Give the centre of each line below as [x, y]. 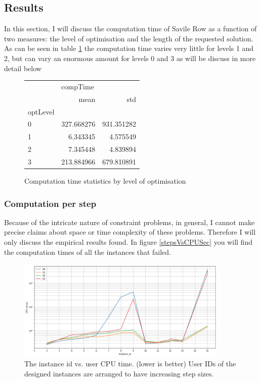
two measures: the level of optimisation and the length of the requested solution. [129, 38]
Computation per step [50, 203]
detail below [23, 68]
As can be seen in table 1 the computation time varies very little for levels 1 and [129, 48]
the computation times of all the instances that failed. [88, 252]
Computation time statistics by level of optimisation [105, 181]
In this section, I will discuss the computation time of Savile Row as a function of [130, 29]
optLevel [41, 111]
